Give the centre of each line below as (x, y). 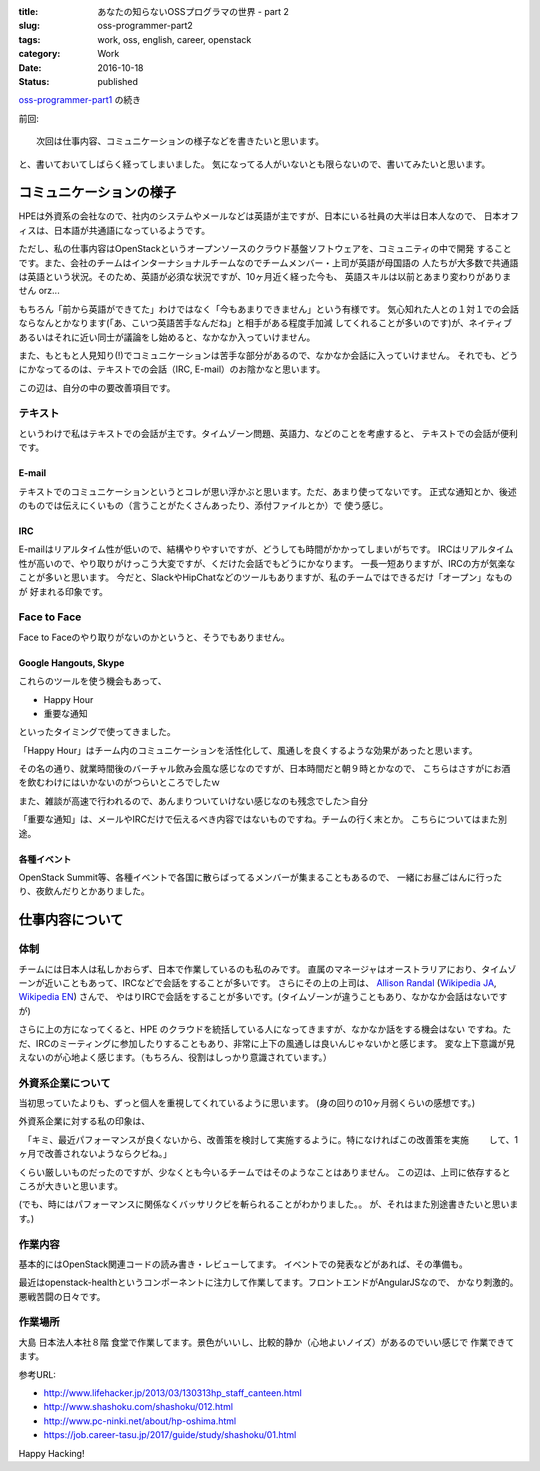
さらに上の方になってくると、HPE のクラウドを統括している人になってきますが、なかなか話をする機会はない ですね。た (265, 1029)
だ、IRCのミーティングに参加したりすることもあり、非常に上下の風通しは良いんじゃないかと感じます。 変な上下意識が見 (266, 1043)
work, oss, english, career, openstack (174, 39)
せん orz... (39, 291)
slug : (29, 26)
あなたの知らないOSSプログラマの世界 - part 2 (193, 11)
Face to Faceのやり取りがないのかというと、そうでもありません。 (154, 637)
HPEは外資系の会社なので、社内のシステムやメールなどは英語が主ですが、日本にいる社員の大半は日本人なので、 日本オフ (268, 216)
